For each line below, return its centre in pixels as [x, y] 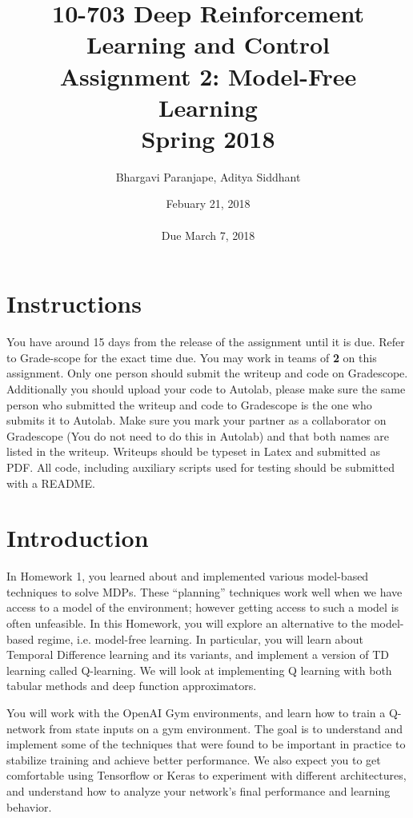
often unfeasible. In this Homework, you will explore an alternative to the [187, 623]
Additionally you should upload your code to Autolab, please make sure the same [206, 388]
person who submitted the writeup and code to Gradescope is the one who [189, 404]
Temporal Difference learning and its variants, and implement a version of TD [198, 654]
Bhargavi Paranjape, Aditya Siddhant [208, 176]
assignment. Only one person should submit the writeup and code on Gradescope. [207, 373]
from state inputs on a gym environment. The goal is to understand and [226, 728]
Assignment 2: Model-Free [208, 76]
